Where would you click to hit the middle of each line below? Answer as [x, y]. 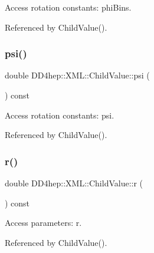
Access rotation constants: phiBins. [68, 7]
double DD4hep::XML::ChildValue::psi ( [77, 75]
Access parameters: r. [43, 223]
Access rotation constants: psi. [60, 115]
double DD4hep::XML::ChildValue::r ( [74, 183]
